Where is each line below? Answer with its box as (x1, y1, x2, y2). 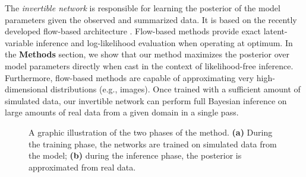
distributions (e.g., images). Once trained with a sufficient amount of (51, 83, 301, 95)
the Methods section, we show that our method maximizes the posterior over (5, 48, 289, 60)
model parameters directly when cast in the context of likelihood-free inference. (5, 59, 294, 72)
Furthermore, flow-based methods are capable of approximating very (5, 71, 254, 83)
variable (5, 36, 33, 49)
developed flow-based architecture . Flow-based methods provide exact (5, 25, 261, 37)
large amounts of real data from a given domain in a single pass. (5, 106, 239, 118)
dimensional (5, 83, 48, 95)
